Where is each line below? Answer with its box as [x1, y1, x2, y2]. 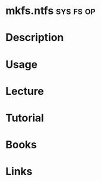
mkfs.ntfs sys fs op [5, 4, 96, 18]
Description [5, 31, 64, 45]
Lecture [5, 84, 45, 98]
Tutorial [5, 111, 45, 124]
